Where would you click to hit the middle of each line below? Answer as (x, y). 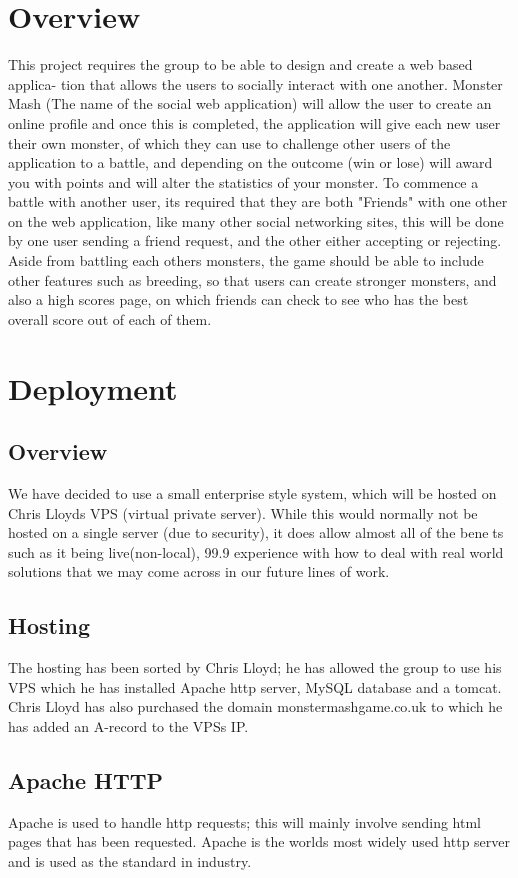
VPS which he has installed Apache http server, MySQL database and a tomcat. (255, 686)
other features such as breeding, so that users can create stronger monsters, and (252, 279)
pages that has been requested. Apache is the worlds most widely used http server (259, 841)
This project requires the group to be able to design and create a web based (240, 64)
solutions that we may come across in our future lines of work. (199, 571)
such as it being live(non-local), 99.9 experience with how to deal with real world (256, 551)
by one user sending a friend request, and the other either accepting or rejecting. (255, 240)
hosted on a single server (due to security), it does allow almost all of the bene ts (256, 532)
